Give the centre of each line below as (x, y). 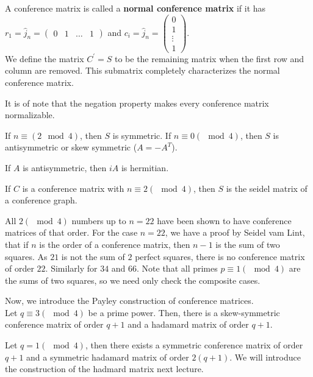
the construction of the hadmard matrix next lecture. (104, 369)
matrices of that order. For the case (71, 232)
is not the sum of (93, 256)
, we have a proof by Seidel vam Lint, (235, 232)
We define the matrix (45, 58)
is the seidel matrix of (267, 188)
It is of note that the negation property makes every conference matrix (137, 103)
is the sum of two (248, 244)
